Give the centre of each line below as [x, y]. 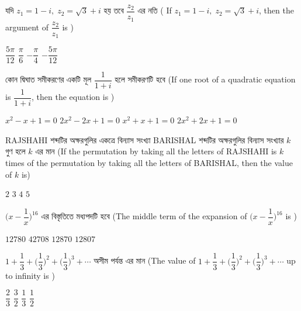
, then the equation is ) [73, 97]
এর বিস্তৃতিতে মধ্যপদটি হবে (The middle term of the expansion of [144, 216]
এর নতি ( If [155, 10]
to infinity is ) [30, 275]
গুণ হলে [15, 151]
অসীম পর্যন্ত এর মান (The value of [145, 260]
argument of [27, 27]
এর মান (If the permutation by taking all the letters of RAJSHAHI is [156, 151]
